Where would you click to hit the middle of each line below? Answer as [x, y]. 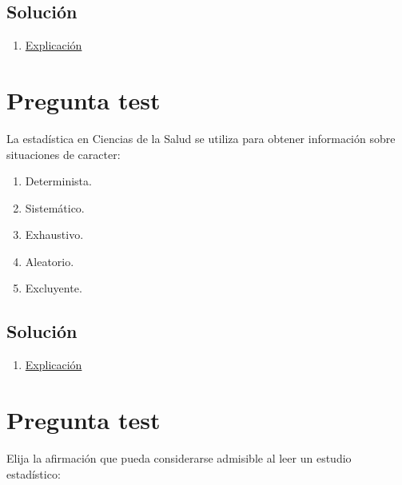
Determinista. [58, 181]
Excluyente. [54, 288]
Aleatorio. [50, 261]
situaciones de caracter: [64, 154]
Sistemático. [55, 207]
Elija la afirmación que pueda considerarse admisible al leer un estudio [179, 458]
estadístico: [34, 473]
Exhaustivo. [54, 235]
